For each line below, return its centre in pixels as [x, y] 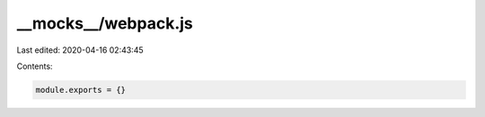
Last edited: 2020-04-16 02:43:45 [80, 50]
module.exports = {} [80, 90]
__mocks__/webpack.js [105, 23]
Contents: [35, 66]
